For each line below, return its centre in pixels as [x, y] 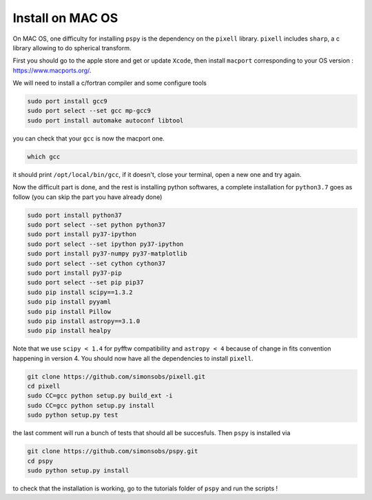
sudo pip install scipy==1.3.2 [80, 292]
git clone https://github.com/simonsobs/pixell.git [116, 376]
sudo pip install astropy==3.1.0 [84, 321]
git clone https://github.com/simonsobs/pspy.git [113, 451]
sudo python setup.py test [73, 415]
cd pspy [40, 461]
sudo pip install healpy [69, 331]
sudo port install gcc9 [68, 101]
